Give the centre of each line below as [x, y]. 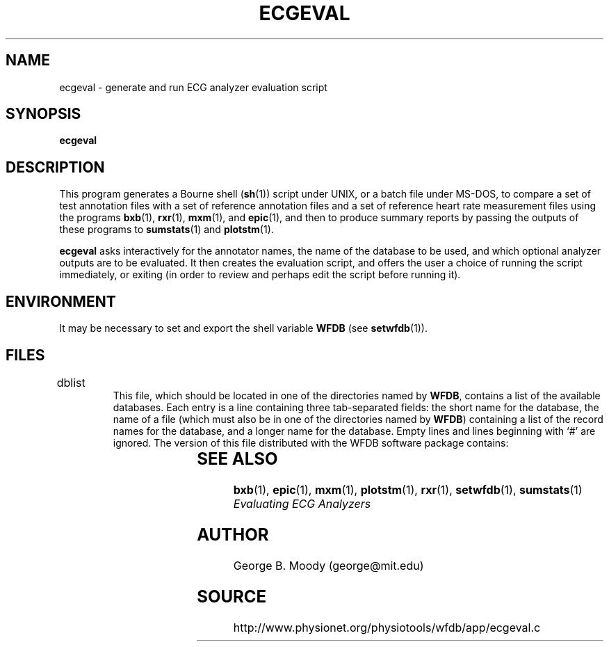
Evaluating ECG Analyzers [302, 503]
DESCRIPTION [55, 167]
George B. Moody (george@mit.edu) [328, 565]
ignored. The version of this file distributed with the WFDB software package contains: [311, 442]
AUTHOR [233, 534]
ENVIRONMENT [61, 301]
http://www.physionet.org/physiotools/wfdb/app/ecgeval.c [387, 627]
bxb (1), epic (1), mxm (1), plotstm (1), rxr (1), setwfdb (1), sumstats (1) [408, 489]
